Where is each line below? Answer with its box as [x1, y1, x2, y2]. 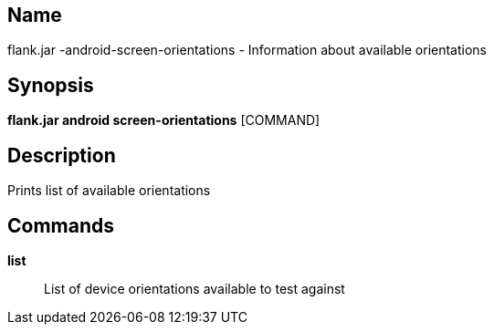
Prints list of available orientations [7, 182, 211, 199]
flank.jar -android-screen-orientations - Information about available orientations [7, 42, 487, 58]
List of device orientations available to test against [44, 280, 345, 296]
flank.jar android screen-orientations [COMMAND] [7, 112, 321, 129]
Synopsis [7, 73, 94, 97]
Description [7, 143, 116, 167]
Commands [7, 213, 115, 237]
